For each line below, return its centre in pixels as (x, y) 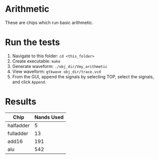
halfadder (19, 125)
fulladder (18, 133)
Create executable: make (36, 61)
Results (21, 102)
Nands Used (49, 117)
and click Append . (29, 82)
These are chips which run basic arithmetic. (49, 23)
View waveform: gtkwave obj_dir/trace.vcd (57, 71)
